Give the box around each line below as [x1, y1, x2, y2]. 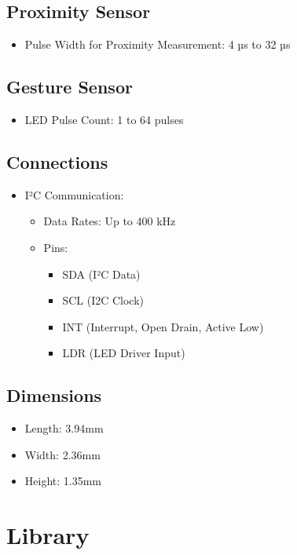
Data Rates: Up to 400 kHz [43, 213, 176, 229]
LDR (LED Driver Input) [62, 345, 185, 361]
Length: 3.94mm [24, 420, 104, 436]
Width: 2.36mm [24, 446, 101, 462]
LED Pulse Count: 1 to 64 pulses [24, 111, 184, 127]
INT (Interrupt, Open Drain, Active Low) [62, 318, 264, 334]
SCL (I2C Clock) [62, 292, 145, 309]
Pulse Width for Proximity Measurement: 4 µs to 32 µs [24, 36, 291, 53]
